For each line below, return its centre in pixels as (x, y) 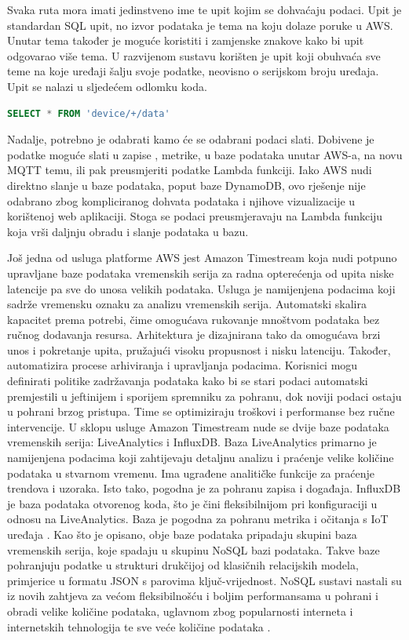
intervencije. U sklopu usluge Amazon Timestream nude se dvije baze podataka (198, 426)
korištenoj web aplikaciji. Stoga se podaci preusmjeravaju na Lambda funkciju (195, 216)
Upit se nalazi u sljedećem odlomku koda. (107, 86)
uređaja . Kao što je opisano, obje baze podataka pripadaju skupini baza (182, 534)
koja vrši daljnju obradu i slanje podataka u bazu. (128, 231)
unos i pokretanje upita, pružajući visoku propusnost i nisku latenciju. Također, (199, 349)
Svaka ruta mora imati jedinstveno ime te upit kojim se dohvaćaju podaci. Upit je (204, 9)
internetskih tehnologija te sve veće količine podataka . (139, 626)
